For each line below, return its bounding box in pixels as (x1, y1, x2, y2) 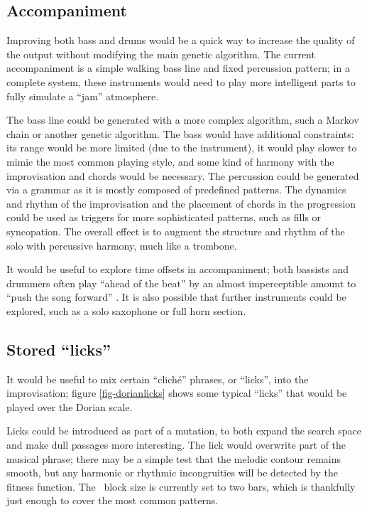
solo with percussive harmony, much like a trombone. (6, 238, 237, 252)
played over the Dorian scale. (6, 399, 133, 414)
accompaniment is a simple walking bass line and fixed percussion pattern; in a (6, 60, 350, 75)
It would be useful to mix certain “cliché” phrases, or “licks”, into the (6, 371, 309, 386)
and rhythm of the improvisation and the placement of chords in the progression (6, 196, 356, 210)
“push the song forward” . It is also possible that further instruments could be (6, 289, 346, 304)
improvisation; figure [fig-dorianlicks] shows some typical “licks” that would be (6, 385, 347, 400)
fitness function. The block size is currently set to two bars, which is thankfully (6, 479, 356, 494)
